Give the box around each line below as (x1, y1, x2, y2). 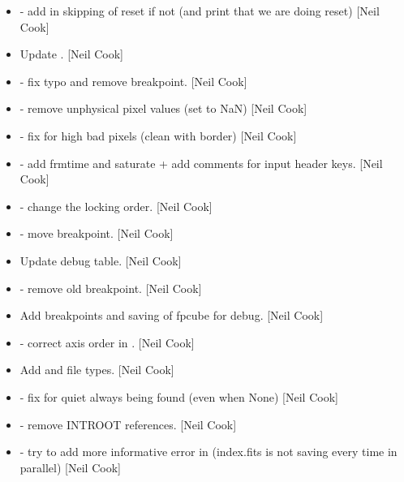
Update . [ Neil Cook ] (19, 45, 124, 62)
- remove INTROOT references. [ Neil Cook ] (19, 415, 237, 433)
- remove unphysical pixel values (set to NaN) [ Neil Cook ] (19, 100, 307, 117)
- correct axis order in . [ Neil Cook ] (19, 334, 195, 351)
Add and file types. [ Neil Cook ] (19, 361, 174, 378)
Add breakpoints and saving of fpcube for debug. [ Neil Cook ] (19, 307, 324, 324)
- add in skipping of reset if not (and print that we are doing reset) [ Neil (19, 2, 380, 19)
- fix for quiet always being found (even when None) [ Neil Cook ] (19, 388, 338, 405)
